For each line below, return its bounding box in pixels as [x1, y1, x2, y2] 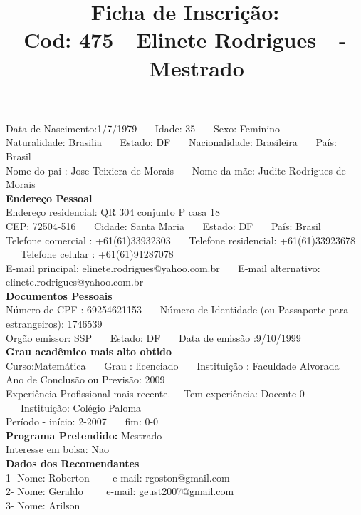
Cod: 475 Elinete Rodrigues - [23, 25, 347, 54]
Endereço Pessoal [6, 190, 93, 205]
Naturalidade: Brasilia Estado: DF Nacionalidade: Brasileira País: [6, 135, 337, 150]
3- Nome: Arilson [6, 497, 80, 512]
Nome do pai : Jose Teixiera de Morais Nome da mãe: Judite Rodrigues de [6, 162, 346, 177]
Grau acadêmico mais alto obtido [6, 344, 172, 359]
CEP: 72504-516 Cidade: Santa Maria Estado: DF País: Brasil [6, 218, 321, 233]
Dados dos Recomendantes [6, 456, 140, 470]
